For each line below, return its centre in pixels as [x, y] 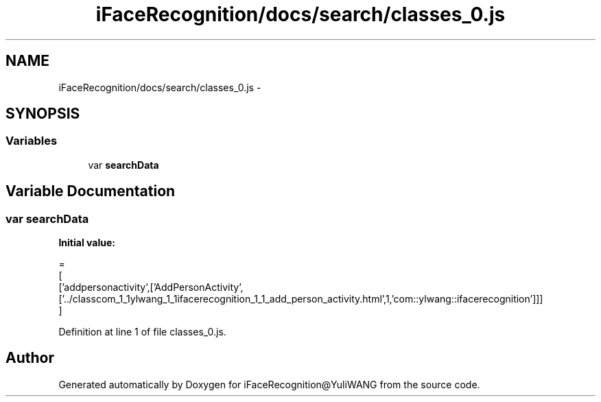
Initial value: [87, 243]
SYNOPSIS [43, 114]
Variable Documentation [91, 191]
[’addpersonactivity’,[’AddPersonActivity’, [151, 287]
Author [30, 358]
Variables [32, 141]
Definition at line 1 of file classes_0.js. [142, 332]
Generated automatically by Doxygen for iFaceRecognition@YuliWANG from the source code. [269, 384]
